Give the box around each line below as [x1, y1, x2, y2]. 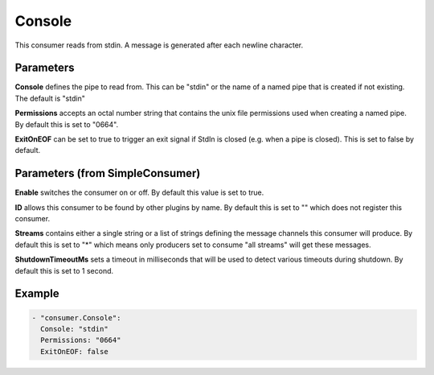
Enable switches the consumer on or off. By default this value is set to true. [14, 187, 264, 197]
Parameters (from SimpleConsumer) [14, 167, 201, 180]
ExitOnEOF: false [40, 347, 108, 356]
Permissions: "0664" [40, 336, 121, 345]
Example [14, 286, 59, 301]
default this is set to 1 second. [14, 266, 114, 275]
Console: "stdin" [40, 324, 108, 334]
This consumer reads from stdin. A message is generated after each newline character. [14, 40, 304, 50]
